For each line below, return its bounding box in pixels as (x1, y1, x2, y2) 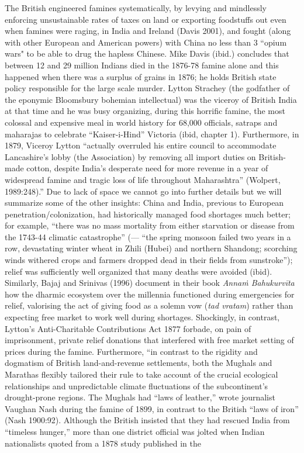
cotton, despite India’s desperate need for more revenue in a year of (26, 162, 268, 174)
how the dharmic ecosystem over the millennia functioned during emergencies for (5, 288, 295, 300)
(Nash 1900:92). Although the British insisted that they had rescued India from (5, 414, 290, 426)
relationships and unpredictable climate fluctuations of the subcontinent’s (5, 379, 268, 392)
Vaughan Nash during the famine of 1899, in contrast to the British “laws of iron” (5, 402, 299, 414)
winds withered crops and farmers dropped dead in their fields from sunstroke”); (5, 254, 293, 266)
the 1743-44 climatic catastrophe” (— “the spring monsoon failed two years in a (5, 230, 291, 243)
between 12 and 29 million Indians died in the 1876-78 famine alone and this (5, 58, 279, 71)
